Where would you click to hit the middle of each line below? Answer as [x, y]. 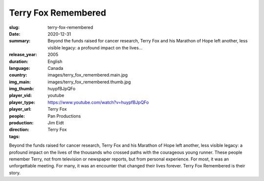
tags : [14, 136]
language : [20, 68]
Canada [55, 68]
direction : [19, 130]
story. [15, 173]
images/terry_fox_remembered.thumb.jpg [89, 82]
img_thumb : [22, 89]
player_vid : [20, 96]
